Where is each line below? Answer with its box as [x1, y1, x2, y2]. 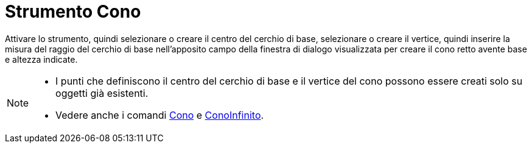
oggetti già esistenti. [55, 86, 149, 99]
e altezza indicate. [5, 54, 78, 65]
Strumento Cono [5, 1, 141, 22]
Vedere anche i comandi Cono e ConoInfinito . [55, 108, 264, 121]
